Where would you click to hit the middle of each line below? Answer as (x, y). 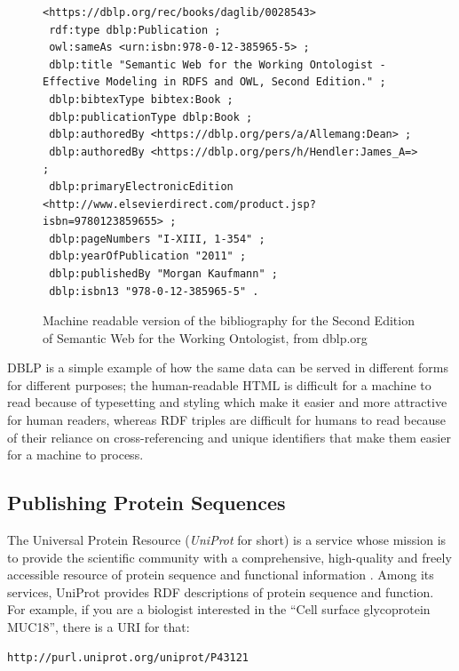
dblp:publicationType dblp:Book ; (151, 117)
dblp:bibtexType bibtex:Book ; (141, 99)
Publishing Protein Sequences (146, 503)
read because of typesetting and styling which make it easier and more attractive (227, 402)
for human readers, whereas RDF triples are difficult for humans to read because (226, 420)
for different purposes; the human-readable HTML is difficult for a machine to (219, 384)
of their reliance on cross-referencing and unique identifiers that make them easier (229, 437)
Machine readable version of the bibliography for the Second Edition (229, 320)
